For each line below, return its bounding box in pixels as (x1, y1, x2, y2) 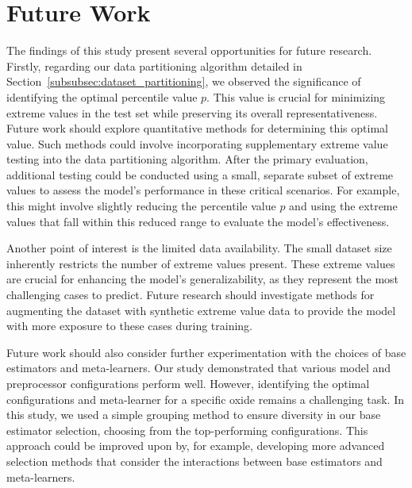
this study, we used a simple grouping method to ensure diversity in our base (6, 406, 381, 423)
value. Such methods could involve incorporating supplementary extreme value (6, 135, 388, 152)
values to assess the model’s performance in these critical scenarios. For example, (6, 182, 400, 198)
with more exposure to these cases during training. (6, 317, 253, 334)
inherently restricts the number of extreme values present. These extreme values (6, 255, 395, 271)
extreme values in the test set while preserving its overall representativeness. (6, 104, 378, 121)
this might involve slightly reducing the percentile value (6, 198, 276, 214)
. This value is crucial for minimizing (206, 88, 386, 105)
